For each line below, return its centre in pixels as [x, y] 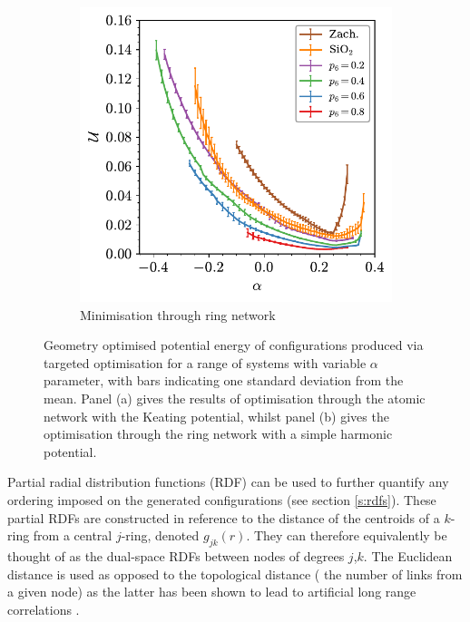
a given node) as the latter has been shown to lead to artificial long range [212, 592]
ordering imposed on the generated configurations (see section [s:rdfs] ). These [222, 499]
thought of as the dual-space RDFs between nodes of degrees [176, 555]
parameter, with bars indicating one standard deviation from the [224, 380]
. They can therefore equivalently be [347, 535]
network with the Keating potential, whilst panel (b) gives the [216, 416]
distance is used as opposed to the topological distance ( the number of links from [235, 573]
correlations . [44, 609]
